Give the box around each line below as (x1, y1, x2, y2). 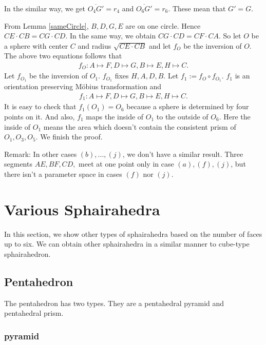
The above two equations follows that (4, 50, 122, 61)
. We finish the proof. (35, 131, 103, 142)
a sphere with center (4, 40, 68, 51)
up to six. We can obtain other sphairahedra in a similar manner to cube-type (4, 238, 250, 249)
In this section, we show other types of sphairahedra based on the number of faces (4, 228, 262, 239)
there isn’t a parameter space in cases (4, 168, 122, 179)
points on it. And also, (4, 111, 75, 121)
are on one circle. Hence (125, 20, 201, 31)
